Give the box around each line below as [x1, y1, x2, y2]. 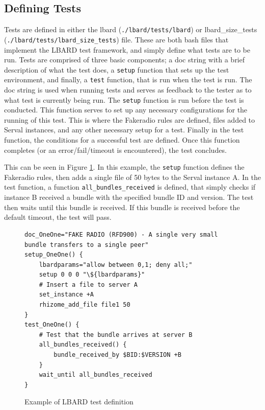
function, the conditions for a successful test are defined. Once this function [4, 134, 240, 145]
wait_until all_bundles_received [39, 371, 152, 379]
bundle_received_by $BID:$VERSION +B [54, 351, 181, 359]
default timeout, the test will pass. [4, 212, 112, 222]
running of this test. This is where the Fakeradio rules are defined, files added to [4, 114, 255, 125]
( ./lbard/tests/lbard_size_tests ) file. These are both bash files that [4, 34, 229, 44]
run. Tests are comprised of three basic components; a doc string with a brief [4, 54, 245, 65]
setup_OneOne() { [24, 251, 83, 259]
